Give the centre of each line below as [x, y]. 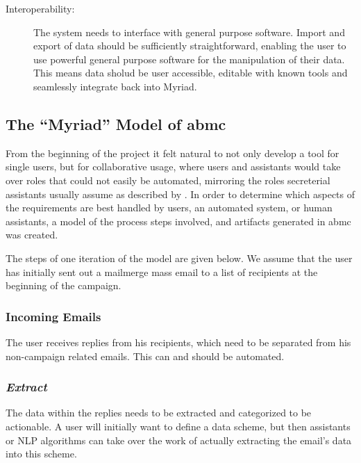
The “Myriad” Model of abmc [116, 123]
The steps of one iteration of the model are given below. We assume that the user [179, 258]
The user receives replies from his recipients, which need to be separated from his [178, 342]
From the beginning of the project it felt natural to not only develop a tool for [173, 153]
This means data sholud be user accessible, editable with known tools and [191, 73]
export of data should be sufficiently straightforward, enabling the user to [190, 46]
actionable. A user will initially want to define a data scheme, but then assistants [178, 426]
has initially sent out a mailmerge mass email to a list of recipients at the [162, 271]
